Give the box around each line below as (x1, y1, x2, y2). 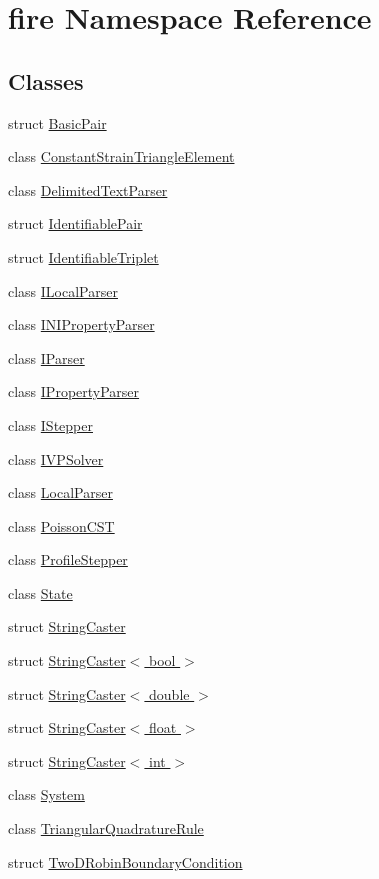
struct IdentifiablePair (8, 213, 143, 234)
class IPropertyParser (8, 381, 140, 402)
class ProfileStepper (8, 549, 128, 570)
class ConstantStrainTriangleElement (8, 146, 235, 167)
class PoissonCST (8, 515, 115, 536)
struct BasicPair (8, 112, 107, 133)
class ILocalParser (8, 280, 118, 301)
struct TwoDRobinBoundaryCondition (8, 851, 243, 872)
